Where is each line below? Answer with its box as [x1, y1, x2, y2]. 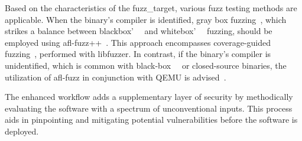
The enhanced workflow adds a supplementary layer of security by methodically [5, 90, 293, 103]
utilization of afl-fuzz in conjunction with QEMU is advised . [5, 70, 226, 83]
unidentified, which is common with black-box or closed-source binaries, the [5, 59, 287, 71]
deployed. [5, 125, 39, 137]
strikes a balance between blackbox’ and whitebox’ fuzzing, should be [5, 25, 272, 37]
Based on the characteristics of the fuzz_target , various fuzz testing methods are [5, 2, 297, 14]
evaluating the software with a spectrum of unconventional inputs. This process [5, 102, 293, 114]
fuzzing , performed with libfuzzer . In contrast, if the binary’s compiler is [5, 48, 271, 60]
